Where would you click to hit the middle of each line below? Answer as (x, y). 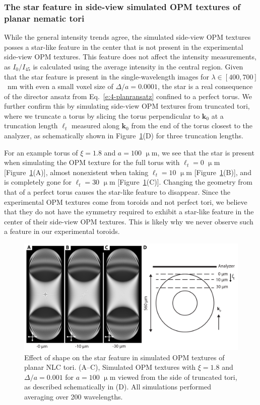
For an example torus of (41, 152)
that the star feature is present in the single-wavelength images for (107, 76)
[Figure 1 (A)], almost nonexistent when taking (76, 172)
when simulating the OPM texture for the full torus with (92, 162)
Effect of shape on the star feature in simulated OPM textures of (124, 357)
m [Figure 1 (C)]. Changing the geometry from (181, 182)
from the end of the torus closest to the (192, 126)
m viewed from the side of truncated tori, (173, 377)
